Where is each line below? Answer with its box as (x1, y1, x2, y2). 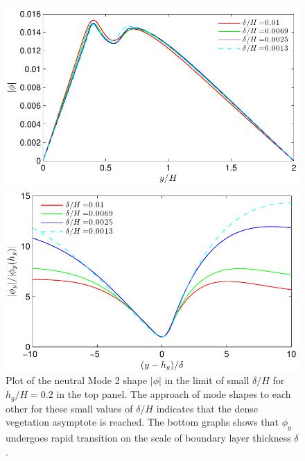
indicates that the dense (156, 401, 259, 415)
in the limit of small (164, 373, 250, 388)
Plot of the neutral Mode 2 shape (6, 373, 148, 388)
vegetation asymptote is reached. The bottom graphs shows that (6, 415, 279, 429)
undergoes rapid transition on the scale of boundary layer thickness (6, 430, 291, 444)
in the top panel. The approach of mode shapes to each (56, 387, 291, 401)
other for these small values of (6, 401, 133, 415)
